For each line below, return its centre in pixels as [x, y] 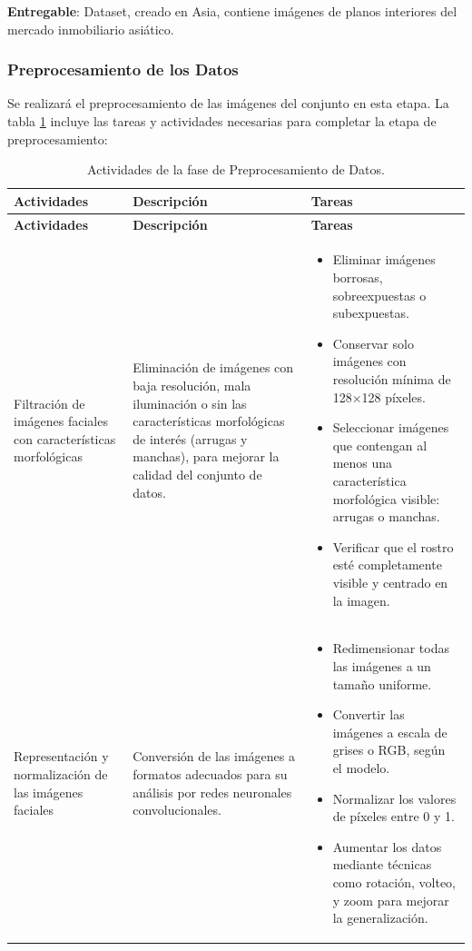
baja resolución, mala [192, 386]
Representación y [61, 756]
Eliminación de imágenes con [213, 367]
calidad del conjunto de [197, 474]
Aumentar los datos [387, 846]
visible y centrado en [390, 582]
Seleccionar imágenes [391, 427]
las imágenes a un [382, 666]
